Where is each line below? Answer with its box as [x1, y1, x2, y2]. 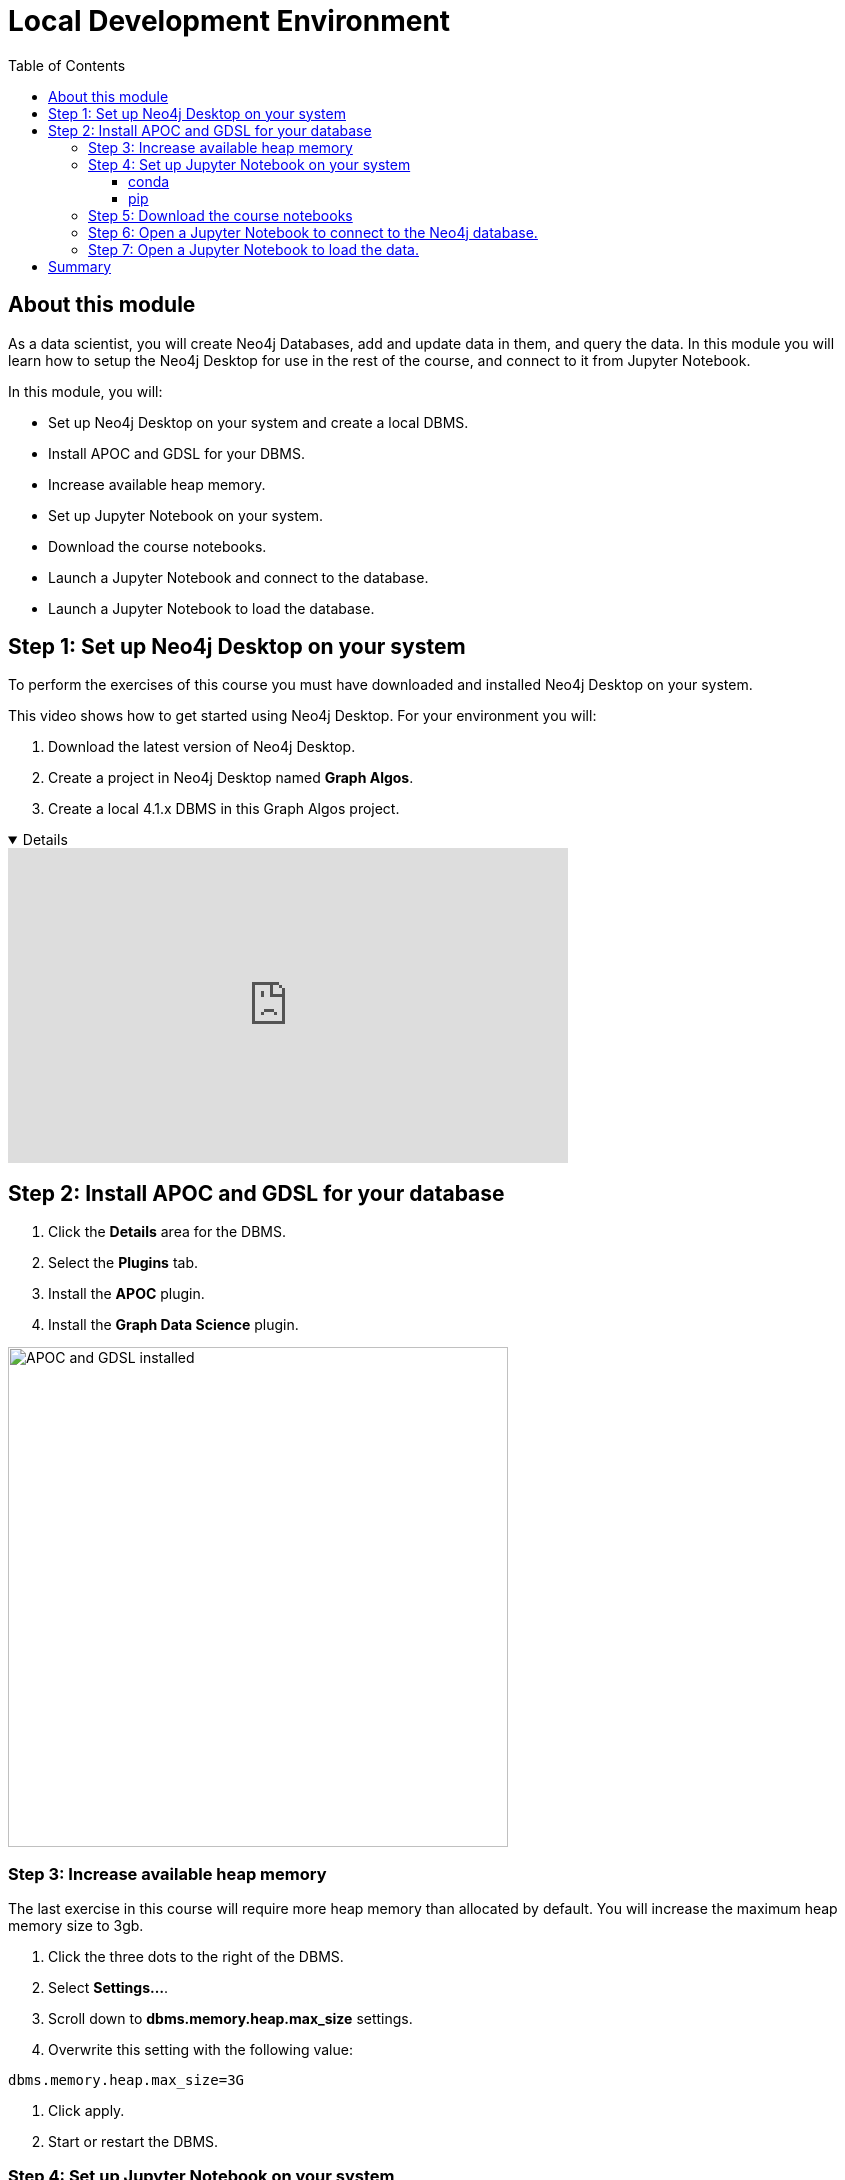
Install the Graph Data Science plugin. [48, 1316, 299, 1334]
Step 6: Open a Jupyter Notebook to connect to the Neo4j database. [88, 223, 538, 241]
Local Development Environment [8, 4, 451, 38]
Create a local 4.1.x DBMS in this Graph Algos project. [48, 800, 400, 818]
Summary [48, 257, 112, 275]
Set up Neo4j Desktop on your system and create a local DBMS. [48, 413, 469, 431]
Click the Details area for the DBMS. [48, 1223, 286, 1241]
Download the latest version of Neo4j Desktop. [48, 738, 356, 756]
